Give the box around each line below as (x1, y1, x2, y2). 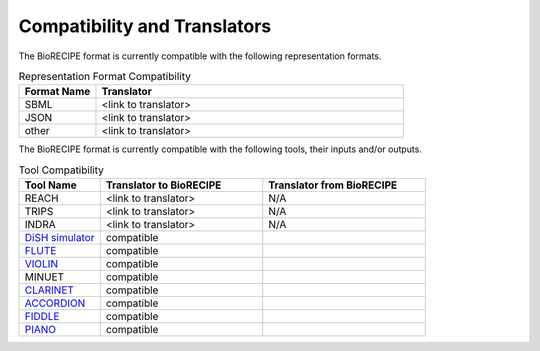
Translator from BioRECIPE (268, 178, 398, 192)
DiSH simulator (24, 231, 95, 245)
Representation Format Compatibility (18, 70, 192, 84)
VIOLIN (24, 257, 59, 271)
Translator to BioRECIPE (105, 178, 222, 192)
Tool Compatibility (18, 163, 104, 177)
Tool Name (24, 178, 77, 192)
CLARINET (24, 283, 75, 297)
